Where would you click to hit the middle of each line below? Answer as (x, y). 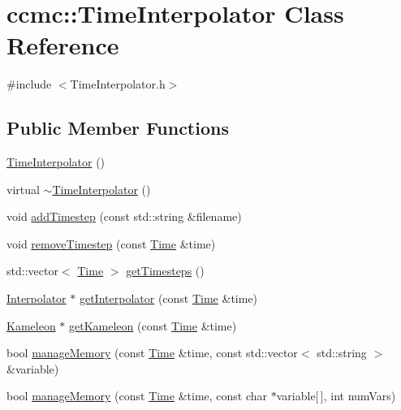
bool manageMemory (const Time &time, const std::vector (152, 353)
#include (29, 84)
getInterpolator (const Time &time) (168, 298)
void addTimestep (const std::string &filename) (124, 216)
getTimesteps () (165, 271)
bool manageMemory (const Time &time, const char (137, 396)
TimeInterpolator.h (118, 84)
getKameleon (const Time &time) (153, 325)
